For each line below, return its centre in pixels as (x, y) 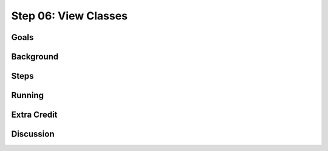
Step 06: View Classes (69, 16)
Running (28, 96)
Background (35, 57)
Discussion (33, 134)
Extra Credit (34, 115)
